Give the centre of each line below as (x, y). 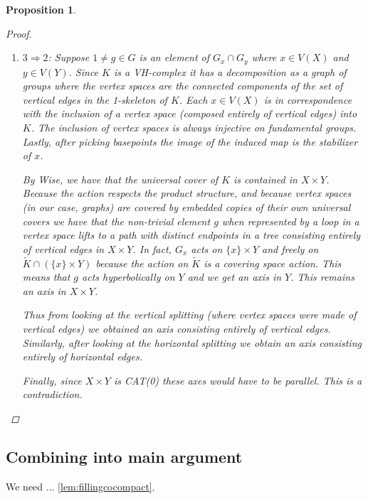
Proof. (19, 33)
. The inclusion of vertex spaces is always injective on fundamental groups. (194, 128)
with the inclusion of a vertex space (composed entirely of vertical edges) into (190, 113)
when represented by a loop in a (290, 221)
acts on (207, 248)
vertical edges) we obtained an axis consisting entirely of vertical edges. (177, 328)
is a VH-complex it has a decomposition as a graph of (230, 71)
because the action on (142, 263)
